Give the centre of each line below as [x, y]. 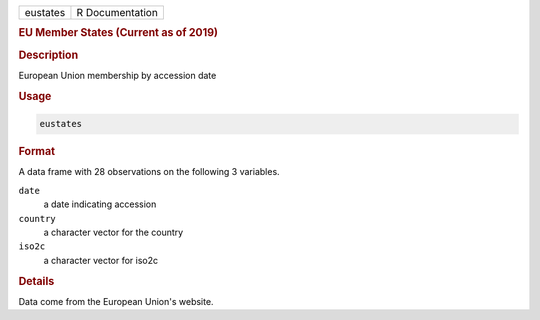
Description [48, 55]
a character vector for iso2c [101, 260]
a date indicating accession [100, 204]
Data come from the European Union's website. [116, 301]
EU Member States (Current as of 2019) [118, 33]
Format [36, 152]
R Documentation [117, 12]
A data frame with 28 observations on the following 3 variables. [149, 172]
